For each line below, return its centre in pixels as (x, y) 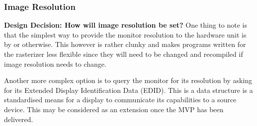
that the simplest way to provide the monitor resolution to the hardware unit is (125, 34)
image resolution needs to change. (55, 63)
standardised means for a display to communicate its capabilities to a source (120, 100)
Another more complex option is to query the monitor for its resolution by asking (128, 80)
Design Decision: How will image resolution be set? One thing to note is (126, 25)
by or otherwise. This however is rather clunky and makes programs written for (125, 44)
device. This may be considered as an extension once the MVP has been (114, 109)
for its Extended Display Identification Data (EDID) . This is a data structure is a (128, 90)
